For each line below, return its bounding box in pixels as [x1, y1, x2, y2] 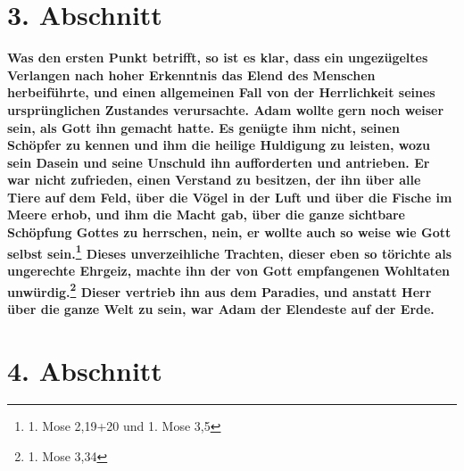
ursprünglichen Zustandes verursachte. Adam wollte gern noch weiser [7, 100, 444, 119]
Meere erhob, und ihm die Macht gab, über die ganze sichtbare [7, 205, 405, 224]
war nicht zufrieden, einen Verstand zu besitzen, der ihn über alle [7, 170, 421, 189]
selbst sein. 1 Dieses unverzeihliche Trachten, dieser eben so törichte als [7, 241, 452, 262]
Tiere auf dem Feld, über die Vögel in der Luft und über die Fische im [7, 187, 452, 206]
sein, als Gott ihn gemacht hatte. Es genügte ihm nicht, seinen [7, 118, 400, 136]
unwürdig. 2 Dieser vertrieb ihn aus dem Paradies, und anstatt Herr [7, 279, 432, 301]
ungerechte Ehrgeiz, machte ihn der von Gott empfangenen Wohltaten [7, 260, 450, 279]
